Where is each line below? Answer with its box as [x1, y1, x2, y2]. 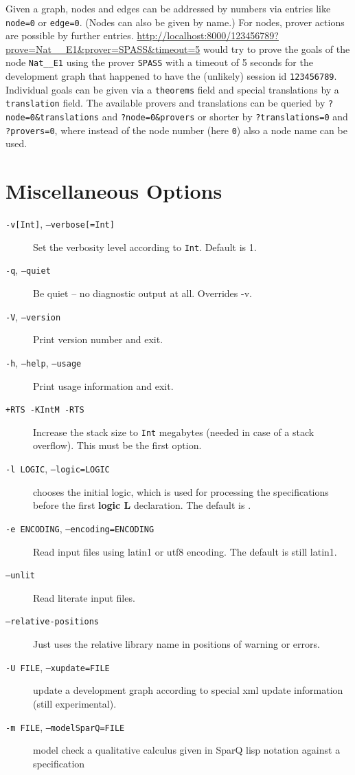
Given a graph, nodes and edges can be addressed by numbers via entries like [5, 1, 331, 15]
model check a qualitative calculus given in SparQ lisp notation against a [33, 743, 341, 757]
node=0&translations [5, 113, 100, 123]
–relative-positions [5, 617, 100, 627]
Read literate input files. [33, 590, 135, 604]
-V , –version [5, 309, 61, 323]
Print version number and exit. [33, 332, 163, 347]
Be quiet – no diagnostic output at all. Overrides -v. [33, 286, 252, 301]
